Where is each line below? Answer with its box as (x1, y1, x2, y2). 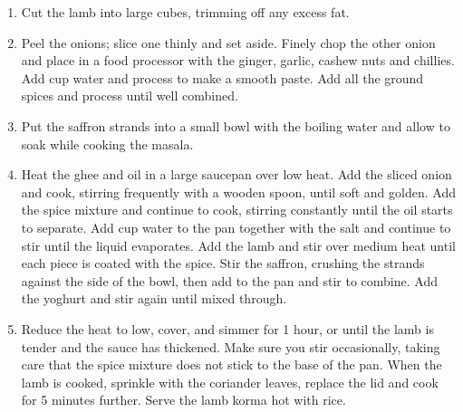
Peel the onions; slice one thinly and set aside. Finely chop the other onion (21, 33, 436, 52)
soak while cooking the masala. (21, 134, 194, 153)
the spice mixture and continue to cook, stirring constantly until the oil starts (21, 200, 453, 219)
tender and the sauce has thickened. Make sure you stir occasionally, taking (21, 337, 440, 356)
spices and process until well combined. (21, 86, 238, 105)
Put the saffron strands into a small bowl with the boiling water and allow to (21, 116, 450, 135)
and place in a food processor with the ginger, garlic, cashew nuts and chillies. (21, 51, 455, 70)
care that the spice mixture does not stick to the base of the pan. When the (21, 355, 442, 374)
